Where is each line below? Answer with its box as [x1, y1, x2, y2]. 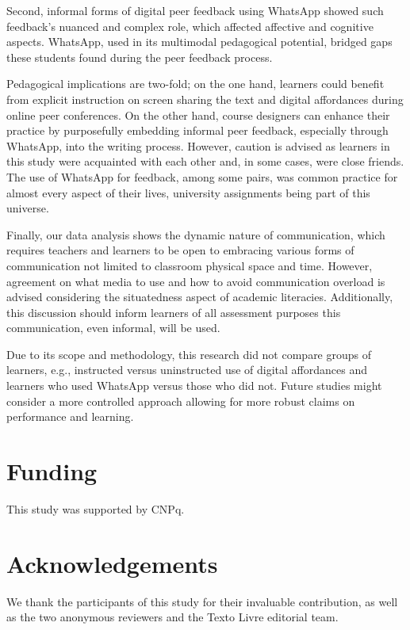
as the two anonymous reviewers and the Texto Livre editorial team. [6, 609, 339, 625]
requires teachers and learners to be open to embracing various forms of [6, 242, 354, 258]
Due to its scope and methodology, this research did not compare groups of [6, 346, 372, 362]
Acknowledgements [6, 547, 218, 579]
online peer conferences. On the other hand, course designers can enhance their [6, 106, 390, 123]
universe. [6, 200, 49, 216]
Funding [6, 455, 98, 487]
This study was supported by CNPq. [6, 500, 185, 517]
